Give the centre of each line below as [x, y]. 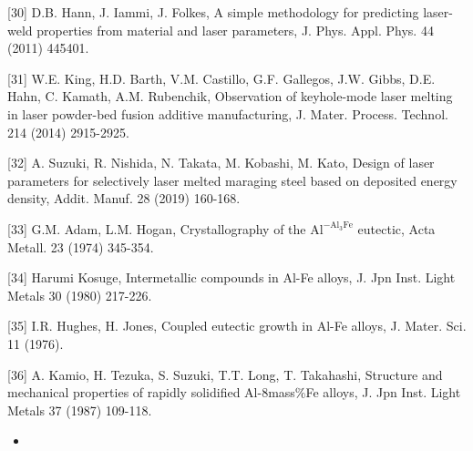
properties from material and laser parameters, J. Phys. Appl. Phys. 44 [235, 30]
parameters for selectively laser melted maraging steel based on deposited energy [232, 180]
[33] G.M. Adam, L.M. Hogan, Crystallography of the [157, 228]
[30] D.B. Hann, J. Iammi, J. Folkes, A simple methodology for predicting [213, 12]
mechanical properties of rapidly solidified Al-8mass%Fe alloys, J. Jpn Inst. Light [234, 392]
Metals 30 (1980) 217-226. [80, 295]
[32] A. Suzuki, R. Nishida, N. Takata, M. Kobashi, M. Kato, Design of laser [221, 163]
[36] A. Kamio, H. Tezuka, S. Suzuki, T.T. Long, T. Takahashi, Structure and [225, 374]
